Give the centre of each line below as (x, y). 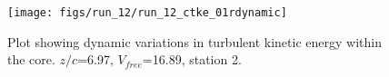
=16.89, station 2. (192, 59)
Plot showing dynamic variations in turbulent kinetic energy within (194, 41)
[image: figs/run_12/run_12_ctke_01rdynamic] (147, 13)
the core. (31, 59)
